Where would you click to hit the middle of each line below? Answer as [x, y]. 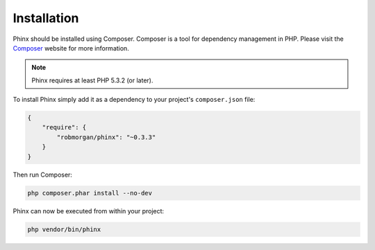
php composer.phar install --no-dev [90, 193]
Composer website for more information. [71, 48]
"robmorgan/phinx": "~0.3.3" [106, 137]
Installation [46, 18]
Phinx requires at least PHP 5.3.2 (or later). [92, 80]
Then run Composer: [43, 175]
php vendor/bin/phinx [64, 229]
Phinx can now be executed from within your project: [89, 211]
